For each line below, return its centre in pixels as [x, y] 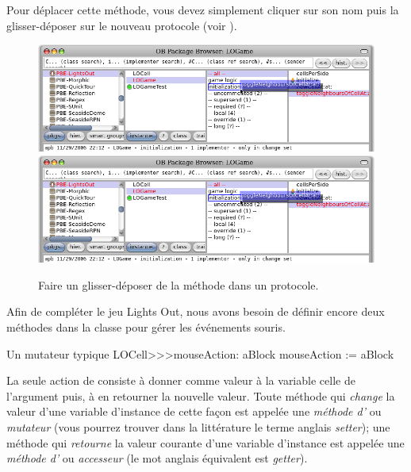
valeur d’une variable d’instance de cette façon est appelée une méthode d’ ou [194, 411]
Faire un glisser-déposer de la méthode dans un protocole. [179, 284]
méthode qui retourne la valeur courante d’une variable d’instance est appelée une [205, 442]
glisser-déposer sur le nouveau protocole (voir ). [122, 25]
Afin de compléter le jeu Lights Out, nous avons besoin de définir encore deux [196, 311]
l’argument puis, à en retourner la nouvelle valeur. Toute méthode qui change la [201, 395]
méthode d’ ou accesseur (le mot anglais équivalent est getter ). [157, 458]
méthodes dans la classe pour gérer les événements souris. [146, 327]
